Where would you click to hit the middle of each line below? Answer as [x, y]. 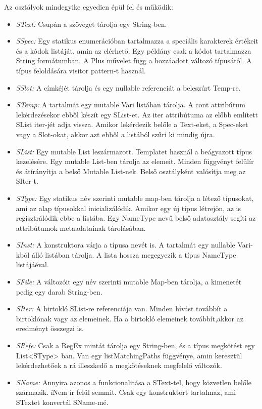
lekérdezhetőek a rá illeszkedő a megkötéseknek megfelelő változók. [119, 365]
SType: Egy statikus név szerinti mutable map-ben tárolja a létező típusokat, [135, 198]
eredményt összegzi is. [50, 328]
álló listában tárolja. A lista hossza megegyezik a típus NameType [134, 254]
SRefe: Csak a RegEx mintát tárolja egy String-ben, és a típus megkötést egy [135, 345]
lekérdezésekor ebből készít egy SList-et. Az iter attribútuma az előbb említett [137, 114]
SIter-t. [27, 181]
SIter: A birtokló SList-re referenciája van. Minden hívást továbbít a [122, 309]
